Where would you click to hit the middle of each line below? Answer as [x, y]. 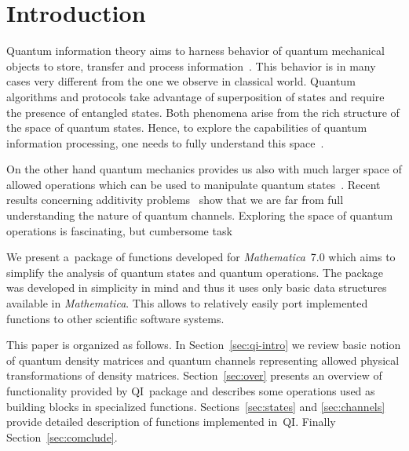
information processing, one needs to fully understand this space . [165, 142]
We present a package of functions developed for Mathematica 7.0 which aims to [201, 257]
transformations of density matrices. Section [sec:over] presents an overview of [194, 375]
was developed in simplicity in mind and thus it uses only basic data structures [197, 287]
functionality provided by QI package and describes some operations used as [191, 391]
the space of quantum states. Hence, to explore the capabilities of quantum [187, 127]
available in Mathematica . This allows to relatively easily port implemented [187, 303]
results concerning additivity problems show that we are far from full [175, 200]
